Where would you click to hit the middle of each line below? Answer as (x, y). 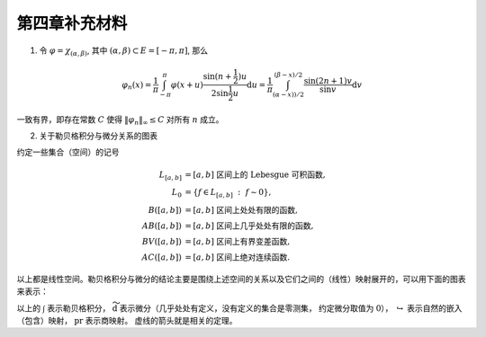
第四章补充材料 (72, 23)
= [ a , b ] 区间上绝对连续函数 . (238, 257)
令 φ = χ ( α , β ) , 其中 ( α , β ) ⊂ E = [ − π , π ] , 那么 (124, 51)
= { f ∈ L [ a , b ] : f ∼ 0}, (228, 193)
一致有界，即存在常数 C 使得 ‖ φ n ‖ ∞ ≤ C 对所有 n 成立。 (120, 120)
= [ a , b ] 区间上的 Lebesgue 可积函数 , (255, 174)
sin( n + (217, 76)
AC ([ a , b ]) (162, 257)
